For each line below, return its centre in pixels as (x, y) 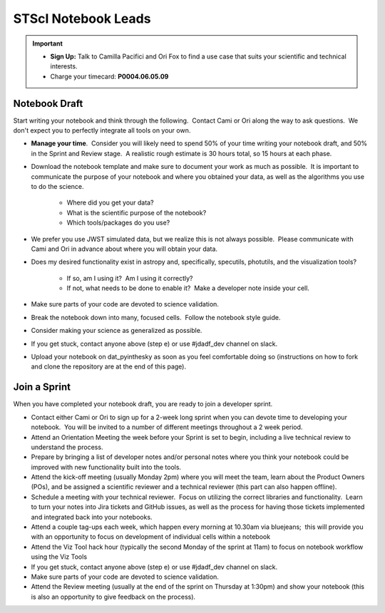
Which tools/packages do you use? (118, 223)
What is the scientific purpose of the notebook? (137, 212)
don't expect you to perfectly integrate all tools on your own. (102, 130)
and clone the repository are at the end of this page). (109, 366)
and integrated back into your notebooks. (92, 517)
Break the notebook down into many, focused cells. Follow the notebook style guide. (156, 317)
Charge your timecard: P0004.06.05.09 (109, 76)
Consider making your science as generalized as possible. (117, 331)
